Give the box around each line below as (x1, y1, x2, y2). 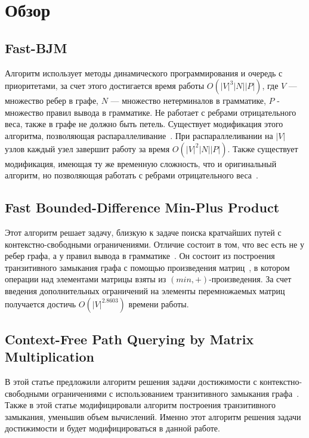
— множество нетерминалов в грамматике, (110, 94, 266, 107)
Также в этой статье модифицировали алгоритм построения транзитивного (5, 399, 276, 411)
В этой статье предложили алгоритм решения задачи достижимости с (5, 375, 257, 388)
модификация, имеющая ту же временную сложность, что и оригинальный (5, 157, 277, 169)
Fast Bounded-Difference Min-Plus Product (5, 198, 280, 217)
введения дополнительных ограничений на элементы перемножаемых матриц (5, 284, 285, 297)
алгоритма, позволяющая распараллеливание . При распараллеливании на (5, 129, 273, 141)
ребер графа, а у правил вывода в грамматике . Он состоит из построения (5, 249, 275, 262)
